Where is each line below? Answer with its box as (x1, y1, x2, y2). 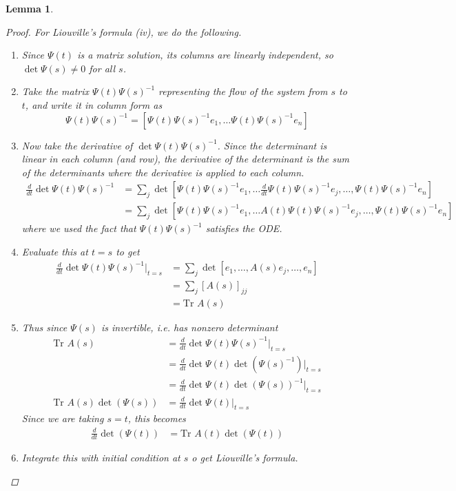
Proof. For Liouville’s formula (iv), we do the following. (6, 24, 242, 39)
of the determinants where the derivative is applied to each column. (21, 165, 304, 179)
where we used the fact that (21, 221, 136, 236)
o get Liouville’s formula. (191, 450, 298, 465)
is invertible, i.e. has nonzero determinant (101, 320, 278, 334)
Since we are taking (21, 411, 104, 426)
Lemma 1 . (6, 1, 54, 15)
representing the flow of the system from (158, 84, 328, 98)
